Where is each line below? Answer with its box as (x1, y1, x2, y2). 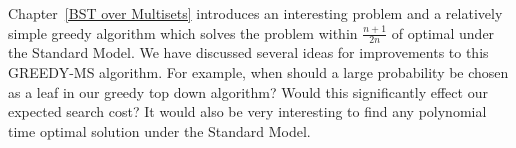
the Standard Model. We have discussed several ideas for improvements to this (8, 42, 489, 63)
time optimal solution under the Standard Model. (8, 120, 311, 141)
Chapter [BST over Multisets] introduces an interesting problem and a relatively (8, 3, 503, 23)
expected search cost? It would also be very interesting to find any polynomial (8, 101, 487, 122)
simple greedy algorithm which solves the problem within (8, 22, 358, 43)
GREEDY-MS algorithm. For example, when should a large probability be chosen (8, 62, 509, 83)
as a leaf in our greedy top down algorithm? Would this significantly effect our (8, 81, 488, 102)
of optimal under (391, 22, 495, 43)
